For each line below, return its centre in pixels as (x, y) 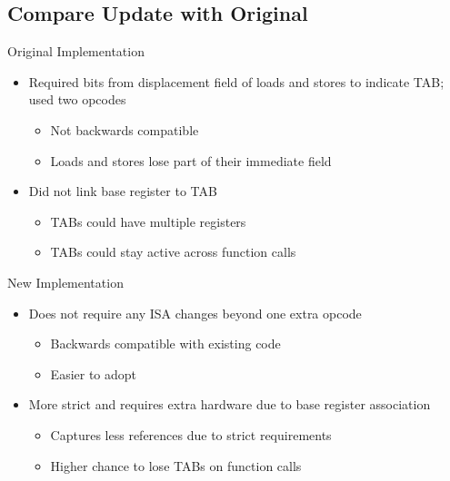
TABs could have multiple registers (148, 221)
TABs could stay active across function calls (173, 252)
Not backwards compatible (125, 129)
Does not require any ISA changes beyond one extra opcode (195, 313)
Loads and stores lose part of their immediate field (191, 160)
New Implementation (65, 282)
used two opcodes (77, 99)
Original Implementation (76, 51)
